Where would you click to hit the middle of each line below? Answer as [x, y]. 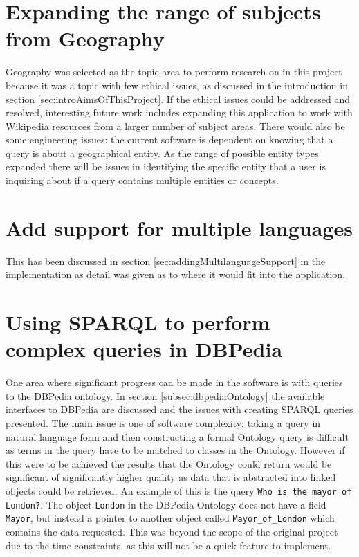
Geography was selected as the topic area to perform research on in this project [174, 72]
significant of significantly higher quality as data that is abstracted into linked [171, 477]
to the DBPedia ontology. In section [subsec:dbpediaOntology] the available [165, 395]
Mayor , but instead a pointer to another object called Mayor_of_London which [170, 518]
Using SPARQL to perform [138, 322]
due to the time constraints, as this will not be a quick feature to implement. [168, 545]
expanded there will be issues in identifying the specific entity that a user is [166, 166]
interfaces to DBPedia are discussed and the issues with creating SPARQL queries [179, 409]
